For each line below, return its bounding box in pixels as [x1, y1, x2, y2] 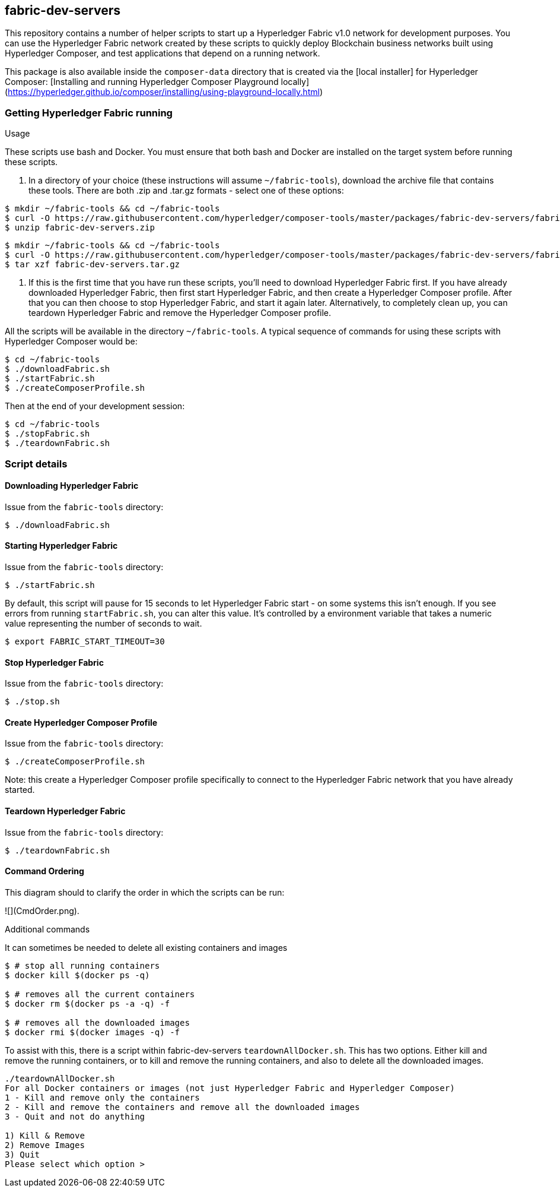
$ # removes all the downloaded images [5, 1017, 190, 1027]
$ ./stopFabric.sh [5, 429, 90, 439]
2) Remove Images [5, 1140, 85, 1150]
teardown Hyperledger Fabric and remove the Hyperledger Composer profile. [28, 308, 332, 318]
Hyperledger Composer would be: [5, 336, 138, 347]
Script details [5, 457, 68, 470]
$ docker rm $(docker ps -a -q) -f [5, 998, 170, 1008]
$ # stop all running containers [5, 960, 160, 970]
